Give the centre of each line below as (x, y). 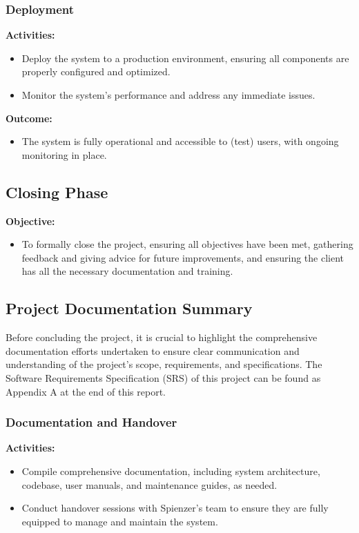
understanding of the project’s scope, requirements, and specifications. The (164, 364)
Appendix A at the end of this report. (86, 391)
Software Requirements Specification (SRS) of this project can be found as (163, 377)
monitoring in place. (64, 154)
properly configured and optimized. (96, 71)
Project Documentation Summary (129, 308)
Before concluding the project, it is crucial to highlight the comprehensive (162, 337)
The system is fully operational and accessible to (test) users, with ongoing (180, 141)
